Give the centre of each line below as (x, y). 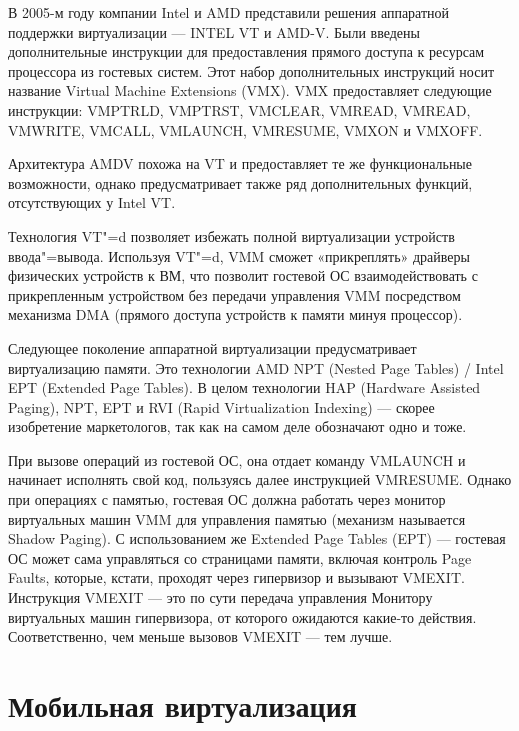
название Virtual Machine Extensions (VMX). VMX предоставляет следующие (250, 90)
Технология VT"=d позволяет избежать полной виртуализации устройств (231, 235)
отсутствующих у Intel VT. (92, 202)
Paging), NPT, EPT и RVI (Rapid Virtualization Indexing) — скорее (221, 406)
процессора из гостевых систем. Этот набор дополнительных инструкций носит (251, 70)
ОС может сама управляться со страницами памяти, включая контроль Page (240, 557)
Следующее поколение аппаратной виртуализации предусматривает (212, 347)
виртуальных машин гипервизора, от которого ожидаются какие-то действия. (242, 616)
